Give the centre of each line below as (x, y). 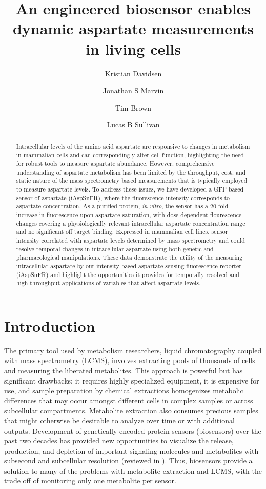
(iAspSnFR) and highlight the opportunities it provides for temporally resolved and (128, 274)
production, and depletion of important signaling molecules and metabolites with (131, 450)
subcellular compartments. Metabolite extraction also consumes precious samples (131, 410)
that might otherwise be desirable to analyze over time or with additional (119, 420)
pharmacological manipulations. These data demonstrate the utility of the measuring (129, 257)
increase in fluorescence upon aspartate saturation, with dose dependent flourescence (129, 214)
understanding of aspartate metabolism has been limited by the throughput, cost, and (131, 172)
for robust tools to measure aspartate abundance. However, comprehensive (115, 163)
